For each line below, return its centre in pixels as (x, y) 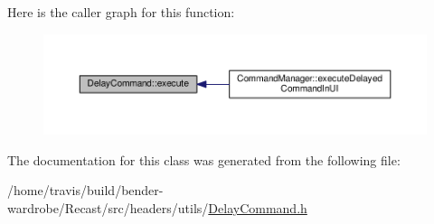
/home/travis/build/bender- (85, 190)
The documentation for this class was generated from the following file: (204, 159)
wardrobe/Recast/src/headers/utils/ (108, 207)
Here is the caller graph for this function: (121, 12)
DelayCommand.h (258, 207)
